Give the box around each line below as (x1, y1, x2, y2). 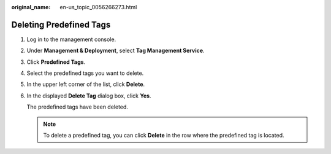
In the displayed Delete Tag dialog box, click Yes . (26, 92, 151, 99)
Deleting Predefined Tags (11, 19, 111, 30)
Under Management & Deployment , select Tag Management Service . (26, 47, 205, 55)
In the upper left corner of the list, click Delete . (26, 80, 145, 88)
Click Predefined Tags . (26, 58, 86, 66)
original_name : (11, 4, 51, 10)
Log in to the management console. (26, 36, 116, 43)
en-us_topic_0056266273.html (59, 4, 137, 10)
